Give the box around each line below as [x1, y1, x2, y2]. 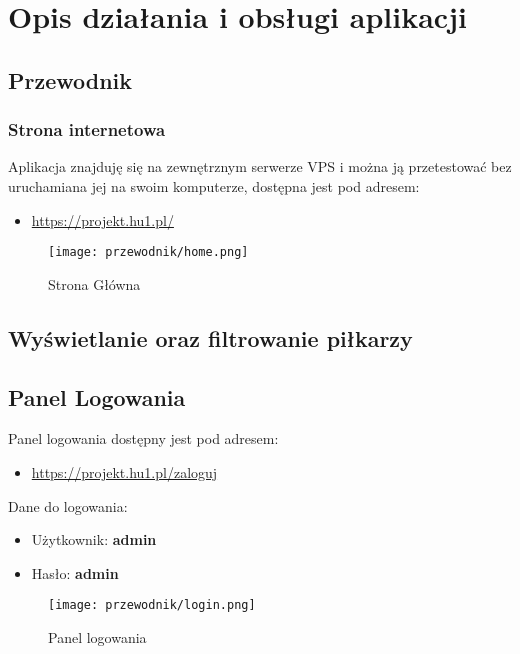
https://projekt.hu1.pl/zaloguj [31, 461, 218, 482]
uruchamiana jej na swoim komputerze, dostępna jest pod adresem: [8, 175, 420, 196]
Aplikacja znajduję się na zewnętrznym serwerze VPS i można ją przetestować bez [8, 156, 512, 177]
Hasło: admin [31, 562, 119, 583]
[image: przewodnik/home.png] [48, 245, 249, 260]
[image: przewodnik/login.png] [48, 598, 256, 613]
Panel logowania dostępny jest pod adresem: [8, 428, 279, 449]
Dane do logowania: [8, 495, 128, 516]
